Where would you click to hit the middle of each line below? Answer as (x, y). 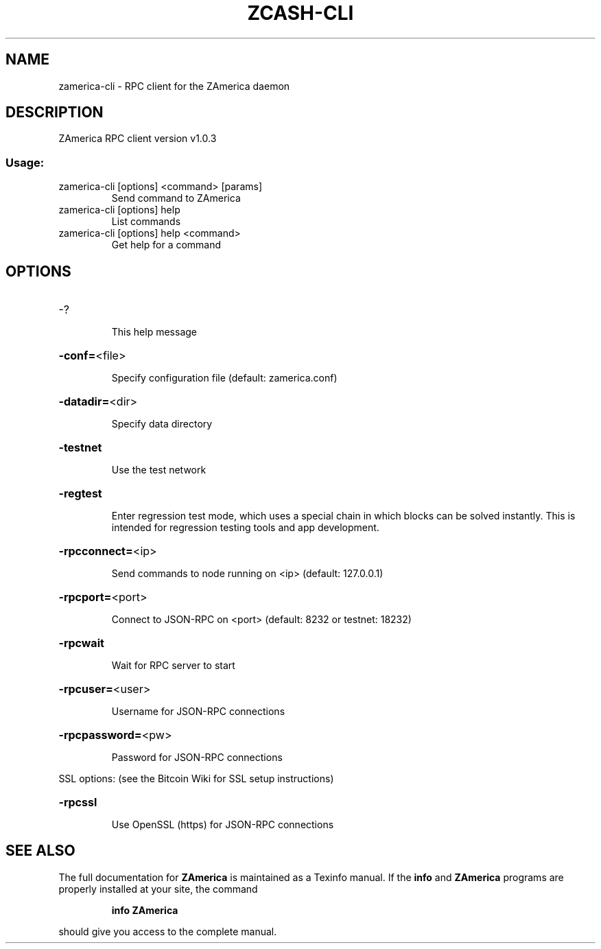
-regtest (80, 494)
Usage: (25, 162)
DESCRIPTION (55, 113)
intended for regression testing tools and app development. (245, 528)
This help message (154, 332)
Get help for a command (166, 245)
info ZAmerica (145, 910)
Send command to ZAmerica (176, 198)
